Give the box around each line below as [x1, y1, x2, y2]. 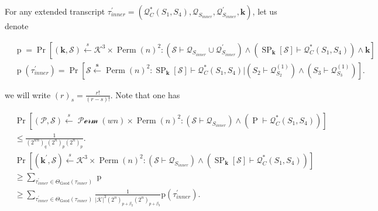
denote [5, 20, 29, 32]
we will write [5, 88, 51, 101]
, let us [252, 5, 277, 17]
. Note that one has [110, 88, 180, 101]
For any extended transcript [5, 5, 105, 17]
